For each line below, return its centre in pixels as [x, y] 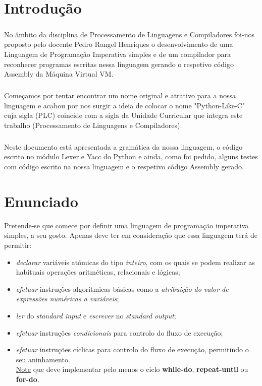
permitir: [18, 245]
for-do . [28, 379]
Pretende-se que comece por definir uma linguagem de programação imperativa [126, 225]
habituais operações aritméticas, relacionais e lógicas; [98, 272]
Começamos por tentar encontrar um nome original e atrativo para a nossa [120, 95]
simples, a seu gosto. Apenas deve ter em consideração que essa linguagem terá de [131, 235]
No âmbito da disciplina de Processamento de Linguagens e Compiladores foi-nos [129, 34]
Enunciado [41, 201]
